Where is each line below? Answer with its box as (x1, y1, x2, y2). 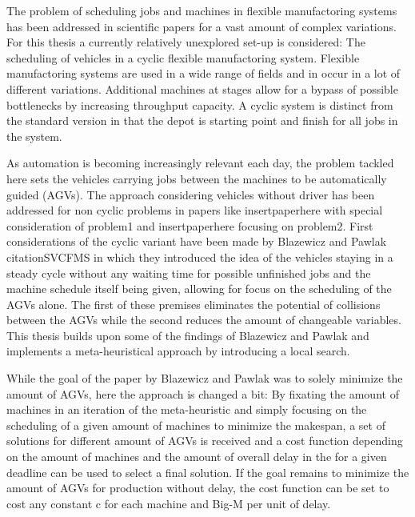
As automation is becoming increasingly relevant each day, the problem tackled (6, 154, 394, 171)
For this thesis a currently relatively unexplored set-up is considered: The (6, 34, 365, 50)
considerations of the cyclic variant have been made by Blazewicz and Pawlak (6, 233, 387, 250)
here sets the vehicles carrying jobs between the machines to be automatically (6, 170, 387, 186)
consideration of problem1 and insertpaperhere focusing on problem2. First (6, 217, 373, 234)
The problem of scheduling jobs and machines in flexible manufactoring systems (6, 2, 397, 18)
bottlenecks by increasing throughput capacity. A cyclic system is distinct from (6, 96, 393, 113)
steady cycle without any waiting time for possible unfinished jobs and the (6, 264, 371, 281)
